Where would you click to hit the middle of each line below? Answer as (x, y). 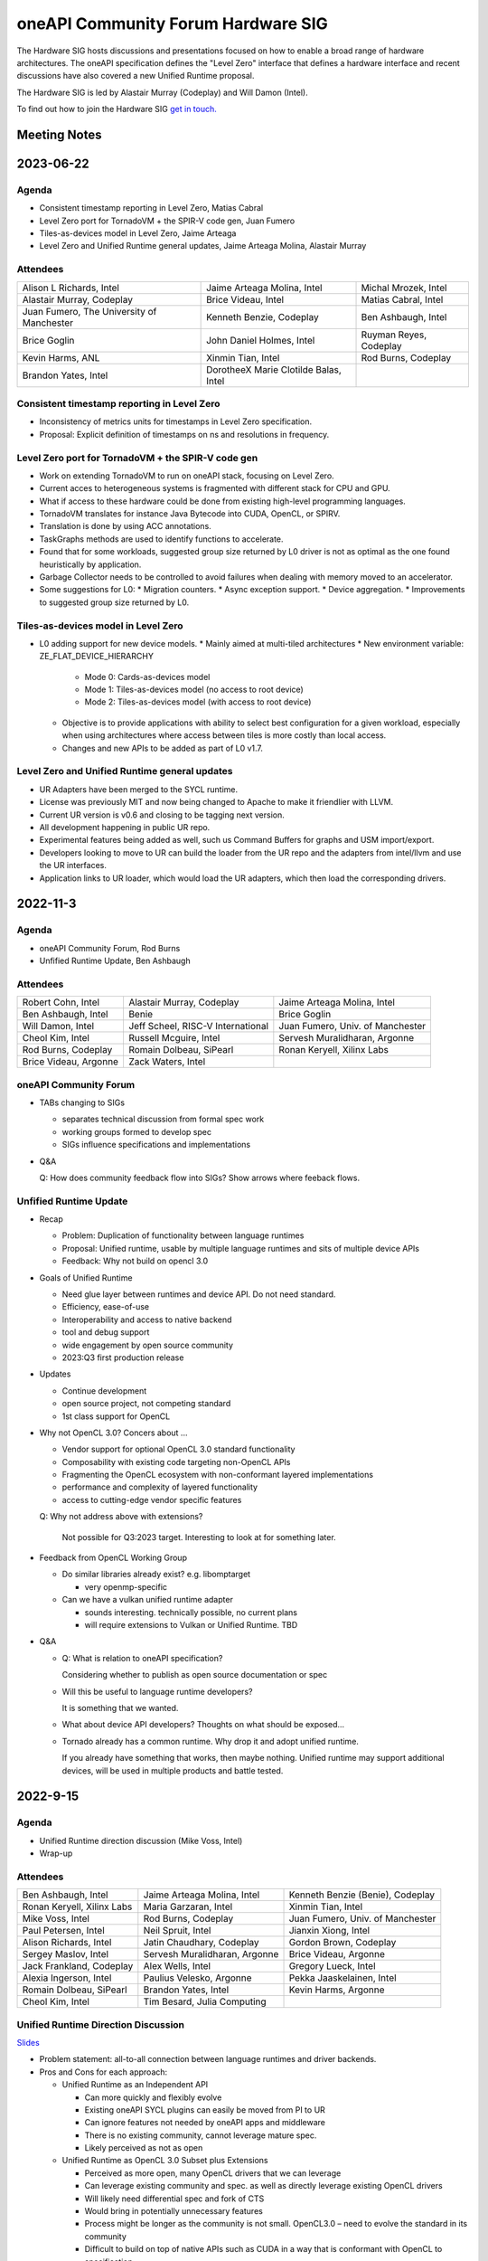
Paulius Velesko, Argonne (197, 1978)
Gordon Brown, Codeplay (343, 1943)
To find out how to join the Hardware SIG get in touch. (117, 109)
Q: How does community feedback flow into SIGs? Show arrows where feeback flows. (200, 1178)
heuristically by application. (90, 564)
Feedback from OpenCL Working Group (113, 1558)
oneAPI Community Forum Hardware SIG (173, 24)
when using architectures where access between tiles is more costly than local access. (224, 735)
